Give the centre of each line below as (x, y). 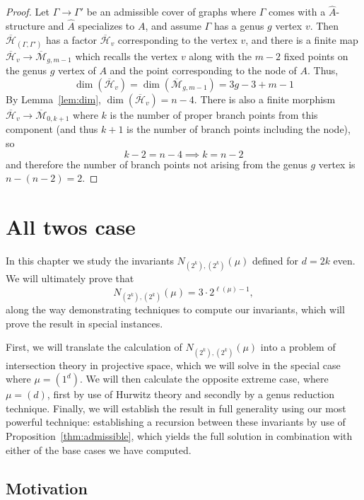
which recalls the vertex (127, 56)
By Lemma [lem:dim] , (53, 99)
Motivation (47, 488)
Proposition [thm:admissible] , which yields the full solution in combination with (179, 435)
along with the (221, 56)
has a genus (239, 26)
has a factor (71, 39)
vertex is (337, 164)
